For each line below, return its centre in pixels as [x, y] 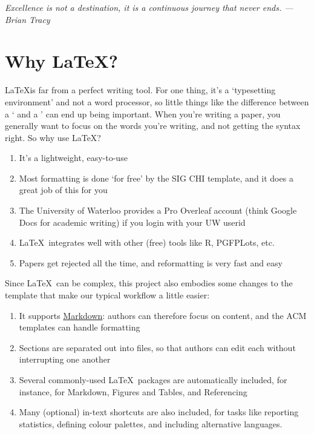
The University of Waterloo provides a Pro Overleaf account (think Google [158, 210]
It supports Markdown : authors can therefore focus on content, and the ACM [163, 315]
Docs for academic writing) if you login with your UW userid [132, 222]
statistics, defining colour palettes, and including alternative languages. [151, 423]
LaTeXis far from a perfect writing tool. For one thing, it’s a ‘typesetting [140, 90]
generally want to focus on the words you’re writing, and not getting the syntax [153, 126]
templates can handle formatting [80, 327]
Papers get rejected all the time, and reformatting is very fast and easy [151, 262]
